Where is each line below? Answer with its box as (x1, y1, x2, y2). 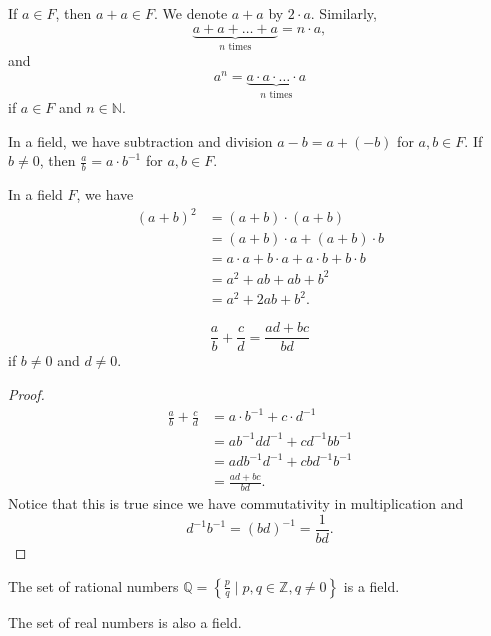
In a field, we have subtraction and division (8, 130, 273, 151)
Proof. (8, 384, 45, 405)
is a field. (343, 575, 400, 596)
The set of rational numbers (8, 575, 179, 596)
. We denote (154, 3, 228, 23)
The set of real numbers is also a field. (8, 611, 242, 632)
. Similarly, (310, 3, 377, 23)
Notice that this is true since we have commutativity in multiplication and (8, 493, 464, 514)
